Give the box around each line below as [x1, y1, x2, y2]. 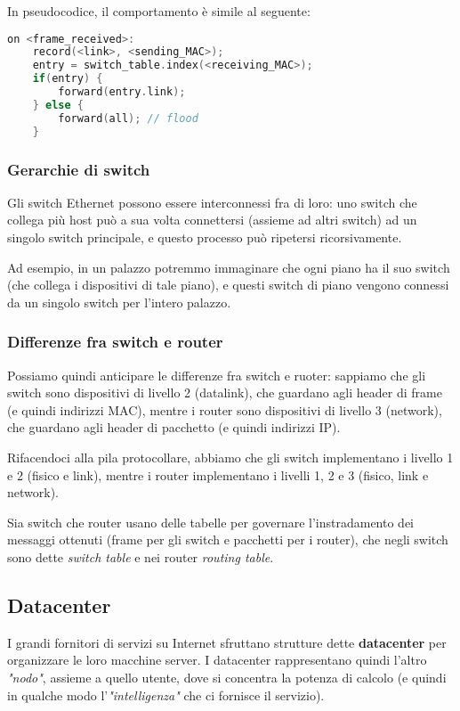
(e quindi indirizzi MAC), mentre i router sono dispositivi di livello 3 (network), [7, 400, 442, 419]
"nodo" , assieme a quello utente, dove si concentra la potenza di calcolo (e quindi [7, 667, 447, 686]
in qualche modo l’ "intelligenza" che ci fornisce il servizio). [7, 685, 325, 704]
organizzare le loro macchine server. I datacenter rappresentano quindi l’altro [7, 650, 427, 669]
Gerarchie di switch [7, 158, 150, 180]
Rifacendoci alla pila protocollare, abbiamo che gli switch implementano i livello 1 [7, 447, 454, 466]
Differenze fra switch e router [7, 331, 223, 353]
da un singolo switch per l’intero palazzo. [7, 292, 231, 311]
